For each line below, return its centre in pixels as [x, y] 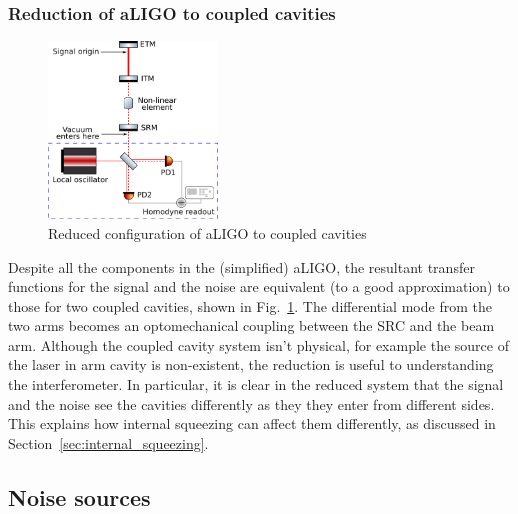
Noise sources [79, 496]
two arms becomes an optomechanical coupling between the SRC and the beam [251, 325]
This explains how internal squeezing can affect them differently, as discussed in [252, 423]
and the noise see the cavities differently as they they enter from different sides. [251, 403]
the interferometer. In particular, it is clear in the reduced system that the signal [256, 384]
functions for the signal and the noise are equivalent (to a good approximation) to [259, 286]
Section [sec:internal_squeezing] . [108, 442]
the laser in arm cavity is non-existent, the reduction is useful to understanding [251, 364]
